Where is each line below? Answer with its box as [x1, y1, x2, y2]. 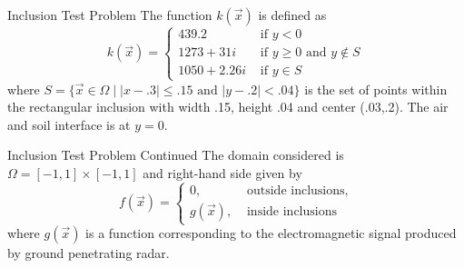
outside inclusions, [246, 184, 349, 197]
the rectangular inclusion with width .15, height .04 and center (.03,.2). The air [7, 97, 449, 116]
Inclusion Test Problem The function [7, 5, 212, 24]
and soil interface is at [7, 114, 131, 134]
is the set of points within [304, 79, 448, 98]
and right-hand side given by [143, 163, 302, 182]
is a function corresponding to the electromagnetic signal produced [85, 223, 457, 243]
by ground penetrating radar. [7, 243, 170, 263]
